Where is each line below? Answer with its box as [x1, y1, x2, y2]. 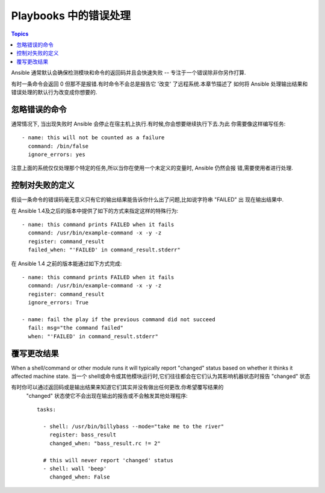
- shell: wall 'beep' [43, 465, 107, 472]
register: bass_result [49, 432, 117, 438]
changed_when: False [49, 474, 110, 480]
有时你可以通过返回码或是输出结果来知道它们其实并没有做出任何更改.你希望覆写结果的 [11, 383, 224, 391]
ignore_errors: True [28, 299, 89, 306]
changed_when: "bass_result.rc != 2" [49, 440, 161, 447]
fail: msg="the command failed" [28, 324, 123, 331]
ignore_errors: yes [28, 151, 85, 158]
